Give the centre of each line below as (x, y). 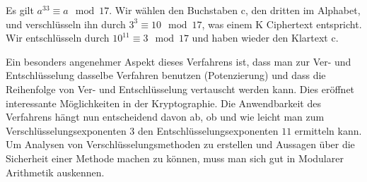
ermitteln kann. (328, 130)
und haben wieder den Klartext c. (265, 38)
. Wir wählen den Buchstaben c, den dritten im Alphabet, (235, 10)
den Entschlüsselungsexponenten (208, 130)
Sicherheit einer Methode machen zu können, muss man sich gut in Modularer (175, 158)
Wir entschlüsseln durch (58, 38)
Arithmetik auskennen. (55, 172)
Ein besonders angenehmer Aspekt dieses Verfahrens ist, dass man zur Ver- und (179, 61)
